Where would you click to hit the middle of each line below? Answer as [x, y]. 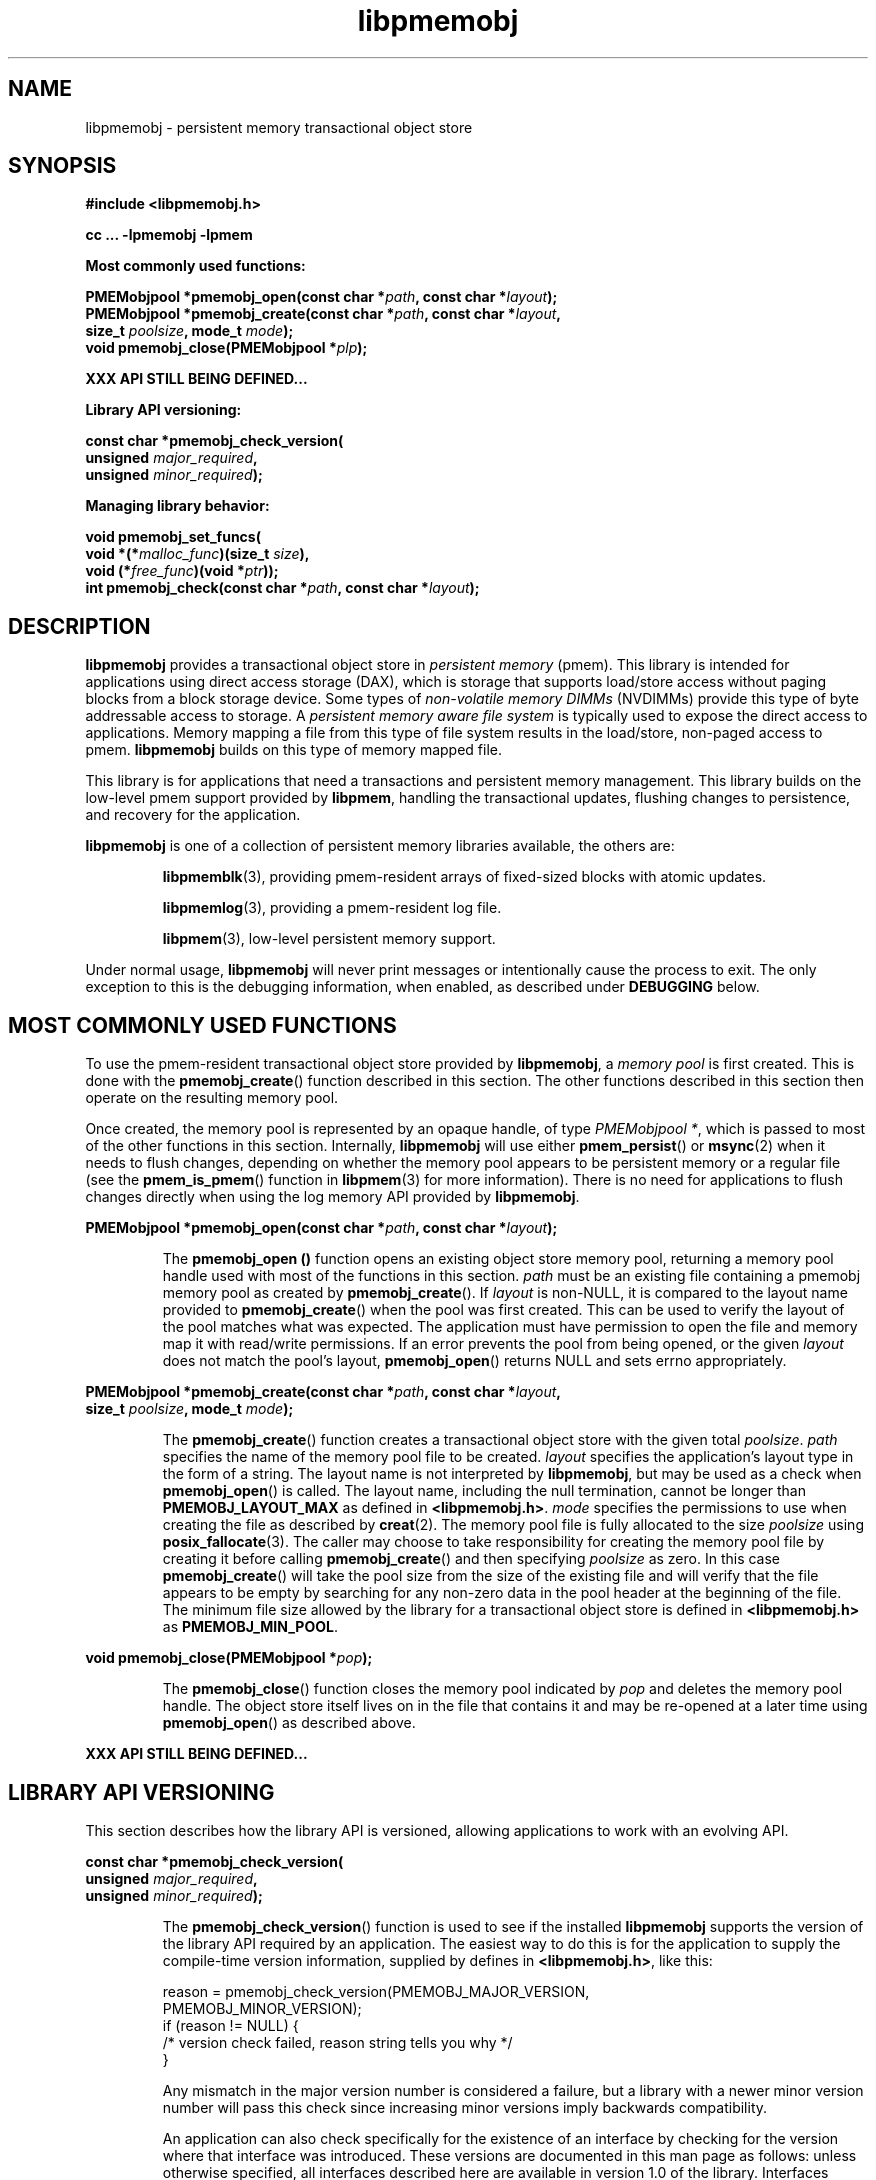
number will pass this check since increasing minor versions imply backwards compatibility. [465, 2107]
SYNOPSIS [62, 166]
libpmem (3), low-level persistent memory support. [329, 939]
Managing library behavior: [177, 506]
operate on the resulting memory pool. [212, 1098]
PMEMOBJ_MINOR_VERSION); [262, 2008]
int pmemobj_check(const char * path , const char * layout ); [282, 588]
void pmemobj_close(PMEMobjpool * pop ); [229, 1658]
